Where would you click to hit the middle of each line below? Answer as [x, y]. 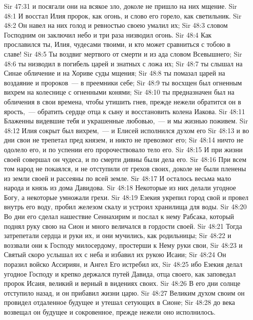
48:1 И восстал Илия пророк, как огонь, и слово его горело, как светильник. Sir [123, 15]
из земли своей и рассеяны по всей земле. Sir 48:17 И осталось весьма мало [118, 178]
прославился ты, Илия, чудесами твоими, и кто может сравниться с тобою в [117, 44]
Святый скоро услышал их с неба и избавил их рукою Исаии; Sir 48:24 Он [115, 254]
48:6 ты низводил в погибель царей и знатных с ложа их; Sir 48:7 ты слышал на [123, 63]
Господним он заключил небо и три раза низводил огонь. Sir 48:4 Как [108, 34]
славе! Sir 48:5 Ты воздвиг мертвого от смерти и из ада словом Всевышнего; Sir [123, 53]
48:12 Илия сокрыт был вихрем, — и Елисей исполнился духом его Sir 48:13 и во [126, 130]
